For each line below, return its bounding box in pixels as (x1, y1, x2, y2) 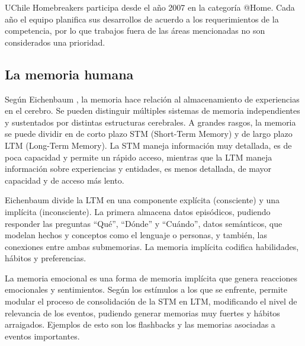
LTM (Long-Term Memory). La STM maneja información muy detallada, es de (5, 139, 292, 151)
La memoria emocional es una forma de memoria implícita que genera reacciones (5, 271, 297, 284)
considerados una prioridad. (5, 36, 105, 48)
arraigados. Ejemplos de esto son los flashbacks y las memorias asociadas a (5, 318, 275, 331)
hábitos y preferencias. (5, 252, 86, 264)
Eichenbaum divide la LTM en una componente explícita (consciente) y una (5, 194, 280, 206)
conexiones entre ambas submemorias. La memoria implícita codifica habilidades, (5, 240, 299, 252)
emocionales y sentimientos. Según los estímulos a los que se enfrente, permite (5, 283, 288, 296)
